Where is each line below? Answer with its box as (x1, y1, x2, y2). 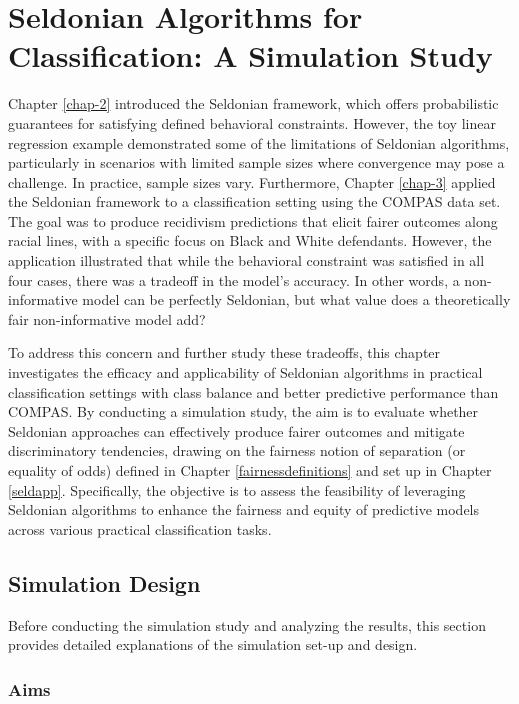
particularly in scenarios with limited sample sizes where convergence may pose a (8, 152, 505, 173)
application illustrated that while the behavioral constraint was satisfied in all (8, 250, 485, 271)
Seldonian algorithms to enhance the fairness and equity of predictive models (8, 499, 480, 520)
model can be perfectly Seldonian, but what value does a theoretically (82, 289, 511, 310)
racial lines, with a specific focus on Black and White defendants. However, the (8, 230, 492, 251)
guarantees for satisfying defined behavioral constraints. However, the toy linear (8, 112, 496, 133)
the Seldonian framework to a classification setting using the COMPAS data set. (8, 191, 501, 212)
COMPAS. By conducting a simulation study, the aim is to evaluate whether (8, 401, 479, 422)
